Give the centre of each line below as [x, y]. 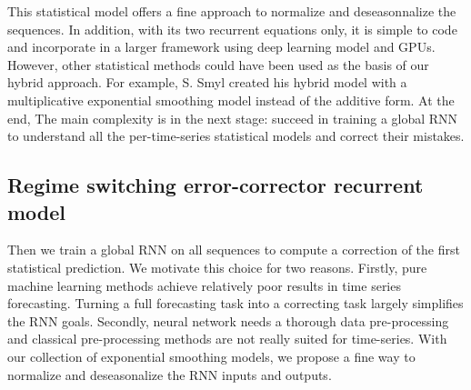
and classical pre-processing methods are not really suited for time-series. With [227, 339]
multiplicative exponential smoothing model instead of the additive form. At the [231, 100]
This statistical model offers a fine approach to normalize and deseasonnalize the [232, 11]
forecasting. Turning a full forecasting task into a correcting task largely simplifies [235, 303]
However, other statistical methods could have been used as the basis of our [218, 64]
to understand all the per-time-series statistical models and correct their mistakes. [236, 136]
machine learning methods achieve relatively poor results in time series [204, 285]
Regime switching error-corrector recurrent [215, 185]
